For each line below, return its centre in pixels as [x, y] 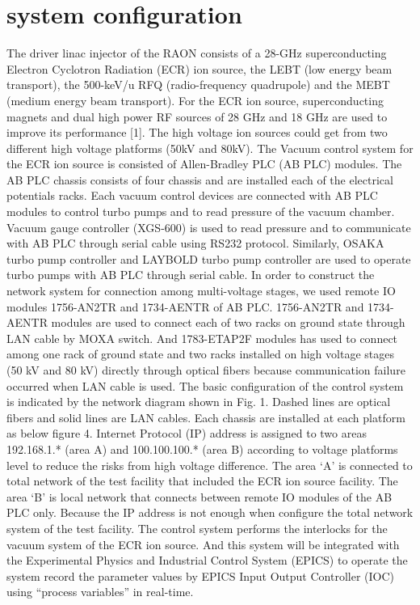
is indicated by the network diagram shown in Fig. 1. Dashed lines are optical [199, 402]
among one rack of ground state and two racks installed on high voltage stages [200, 354]
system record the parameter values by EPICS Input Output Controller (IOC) [200, 575]
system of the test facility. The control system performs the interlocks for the [197, 528]
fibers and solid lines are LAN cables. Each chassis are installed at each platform [206, 417]
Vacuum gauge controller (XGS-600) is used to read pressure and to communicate [209, 227]
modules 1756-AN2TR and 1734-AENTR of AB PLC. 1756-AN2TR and [185, 306]
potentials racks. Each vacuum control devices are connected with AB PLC [192, 195]
